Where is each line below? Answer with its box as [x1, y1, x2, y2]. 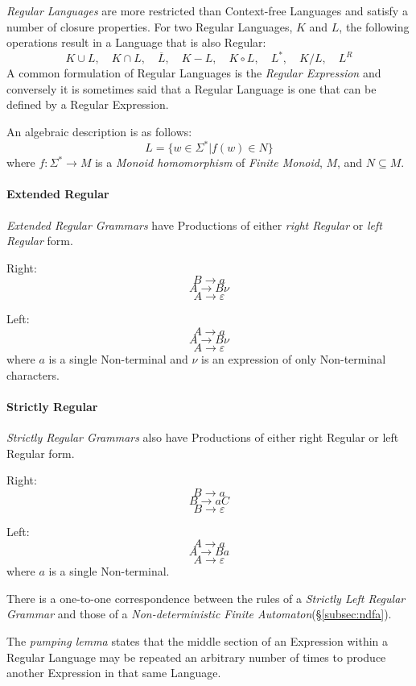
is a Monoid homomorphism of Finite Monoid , [95, 154, 323, 171]
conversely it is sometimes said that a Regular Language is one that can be [6, 80, 377, 97]
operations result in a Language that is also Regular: [6, 34, 266, 51]
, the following [339, 18, 410, 35]
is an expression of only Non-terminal [201, 350, 386, 367]
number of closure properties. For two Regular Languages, [6, 18, 293, 35]
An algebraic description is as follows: [6, 123, 192, 140]
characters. [6, 366, 60, 383]
